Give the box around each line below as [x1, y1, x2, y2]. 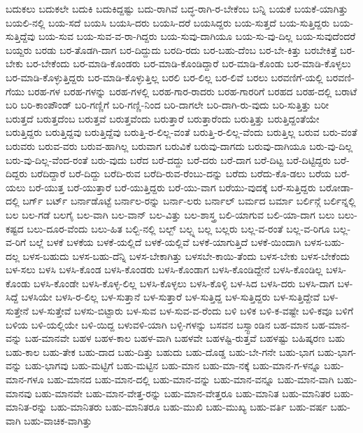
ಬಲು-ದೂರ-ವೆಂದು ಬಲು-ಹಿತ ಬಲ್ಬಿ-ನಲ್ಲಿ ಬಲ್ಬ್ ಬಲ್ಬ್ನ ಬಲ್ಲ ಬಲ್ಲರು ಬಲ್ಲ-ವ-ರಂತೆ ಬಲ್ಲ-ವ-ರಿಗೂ [27, 221, 330, 235]
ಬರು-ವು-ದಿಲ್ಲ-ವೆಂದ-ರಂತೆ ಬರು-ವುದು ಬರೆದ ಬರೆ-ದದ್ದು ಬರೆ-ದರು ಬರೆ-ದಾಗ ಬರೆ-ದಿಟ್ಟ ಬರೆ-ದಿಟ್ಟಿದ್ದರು [6, 152, 331, 167]
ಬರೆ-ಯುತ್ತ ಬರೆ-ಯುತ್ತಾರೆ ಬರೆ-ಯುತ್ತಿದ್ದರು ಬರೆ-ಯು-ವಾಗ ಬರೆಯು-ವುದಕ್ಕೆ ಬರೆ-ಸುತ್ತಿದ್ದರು [29, 179, 316, 194]
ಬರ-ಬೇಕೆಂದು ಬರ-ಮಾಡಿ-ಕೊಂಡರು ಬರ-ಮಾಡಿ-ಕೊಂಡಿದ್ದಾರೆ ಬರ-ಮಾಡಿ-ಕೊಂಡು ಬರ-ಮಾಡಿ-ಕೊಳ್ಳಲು [26, 56, 351, 71]
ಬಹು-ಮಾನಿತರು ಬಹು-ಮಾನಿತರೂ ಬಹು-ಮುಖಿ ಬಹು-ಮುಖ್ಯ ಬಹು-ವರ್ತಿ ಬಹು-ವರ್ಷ [50, 399, 327, 414]
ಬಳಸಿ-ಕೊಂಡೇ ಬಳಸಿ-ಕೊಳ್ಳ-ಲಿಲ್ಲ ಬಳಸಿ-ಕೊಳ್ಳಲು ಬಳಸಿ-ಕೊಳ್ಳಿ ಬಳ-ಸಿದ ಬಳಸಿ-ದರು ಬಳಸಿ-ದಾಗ [34, 275, 334, 290]
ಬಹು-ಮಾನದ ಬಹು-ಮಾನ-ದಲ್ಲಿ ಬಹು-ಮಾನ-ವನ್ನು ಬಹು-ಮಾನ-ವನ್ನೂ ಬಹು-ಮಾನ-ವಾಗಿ [47, 372, 334, 387]
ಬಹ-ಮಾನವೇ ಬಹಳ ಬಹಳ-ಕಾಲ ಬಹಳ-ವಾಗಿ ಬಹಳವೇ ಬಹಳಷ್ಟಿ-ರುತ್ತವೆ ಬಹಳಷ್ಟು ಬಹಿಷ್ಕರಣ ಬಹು [24, 331, 346, 345]
